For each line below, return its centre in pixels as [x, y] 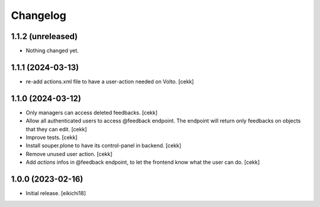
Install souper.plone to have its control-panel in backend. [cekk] [104, 145]
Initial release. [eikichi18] [56, 193]
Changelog [39, 15]
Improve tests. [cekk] [52, 138]
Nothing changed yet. [52, 51]
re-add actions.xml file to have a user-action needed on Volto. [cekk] [110, 81]
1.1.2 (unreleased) [44, 36]
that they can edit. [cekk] [56, 129]
